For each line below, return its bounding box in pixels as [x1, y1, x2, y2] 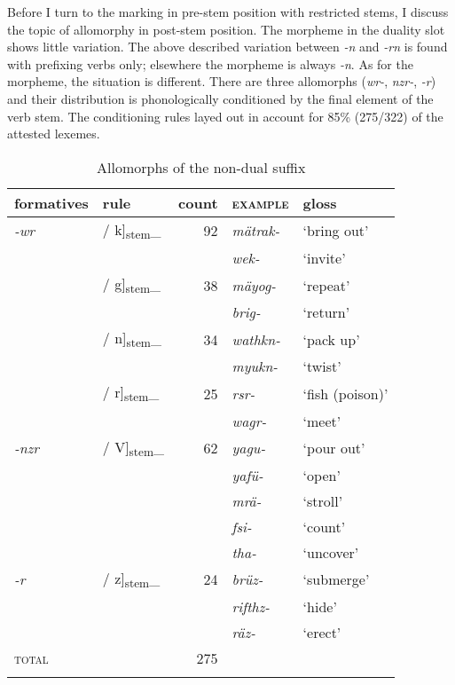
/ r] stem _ [102, 382, 160, 405]
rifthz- [231, 595, 270, 617]
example [231, 192, 289, 213]
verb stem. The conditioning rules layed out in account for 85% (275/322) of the [7, 106, 443, 125]
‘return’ [302, 302, 350, 323]
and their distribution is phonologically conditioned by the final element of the [7, 89, 434, 107]
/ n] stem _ [102, 327, 161, 351]
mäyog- [231, 274, 277, 295]
